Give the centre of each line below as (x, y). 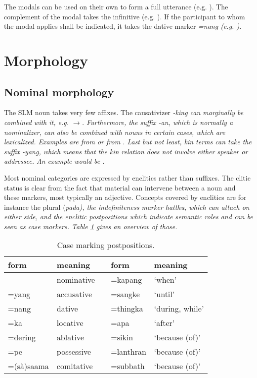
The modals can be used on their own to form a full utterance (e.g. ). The (116, 6)
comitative (75, 366)
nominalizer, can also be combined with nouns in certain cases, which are (115, 132)
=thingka (127, 309)
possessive (74, 352)
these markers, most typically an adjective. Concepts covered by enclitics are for (125, 197)
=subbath (128, 366)
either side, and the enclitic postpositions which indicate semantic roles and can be (128, 217)
